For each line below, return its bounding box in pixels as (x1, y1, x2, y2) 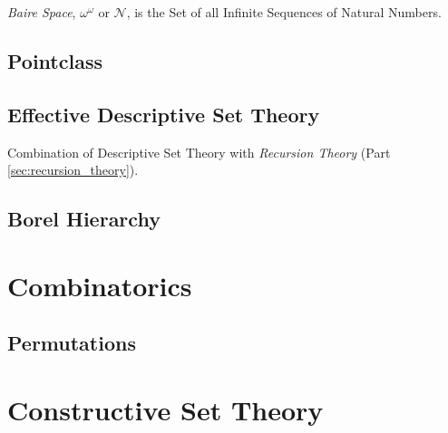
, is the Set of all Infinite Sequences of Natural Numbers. (126, 3, 442, 21)
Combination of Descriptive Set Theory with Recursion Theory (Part (7, 142, 391, 161)
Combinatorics (7, 266, 192, 303)
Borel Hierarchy (7, 205, 161, 233)
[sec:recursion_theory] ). (7, 160, 139, 179)
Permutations (7, 329, 136, 357)
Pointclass (7, 46, 102, 74)
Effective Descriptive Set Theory (7, 100, 320, 128)
